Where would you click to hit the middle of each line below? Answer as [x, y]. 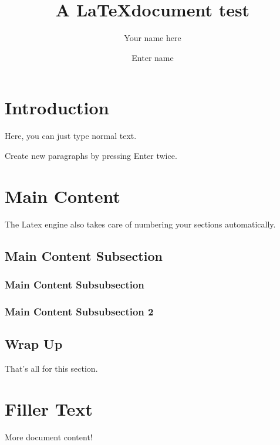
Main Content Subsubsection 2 [79, 311]
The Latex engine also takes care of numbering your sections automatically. [140, 224]
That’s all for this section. [51, 368]
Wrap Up [34, 344]
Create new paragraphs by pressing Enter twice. [91, 155]
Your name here [153, 38]
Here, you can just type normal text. [71, 136]
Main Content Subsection [84, 255]
